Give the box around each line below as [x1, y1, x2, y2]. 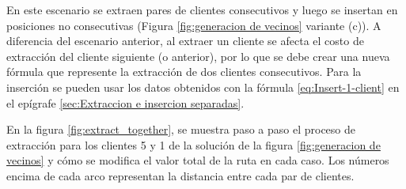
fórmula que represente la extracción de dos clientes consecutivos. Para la [6, 63, 362, 80]
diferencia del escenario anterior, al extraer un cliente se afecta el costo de [6, 32, 364, 49]
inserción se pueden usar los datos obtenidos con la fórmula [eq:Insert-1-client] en [6, 78, 400, 95]
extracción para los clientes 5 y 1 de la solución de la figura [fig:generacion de [6, 136, 381, 153]
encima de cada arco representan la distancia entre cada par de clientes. [6, 167, 355, 183]
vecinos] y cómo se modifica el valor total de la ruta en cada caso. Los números [6, 152, 389, 168]
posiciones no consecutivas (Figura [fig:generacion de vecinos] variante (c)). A [6, 17, 381, 33]
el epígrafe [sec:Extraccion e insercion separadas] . [6, 94, 245, 111]
